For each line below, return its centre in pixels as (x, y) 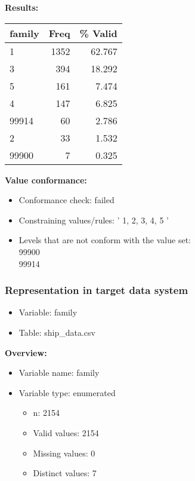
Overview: (26, 352)
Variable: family (48, 312)
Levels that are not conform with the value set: (105, 240)
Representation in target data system (97, 290)
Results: (22, 7)
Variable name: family (59, 373)
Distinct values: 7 (65, 473)
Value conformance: (46, 180)
